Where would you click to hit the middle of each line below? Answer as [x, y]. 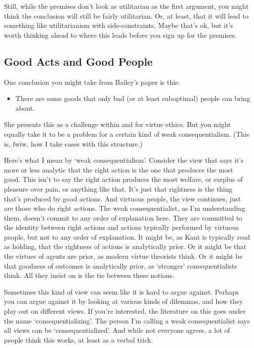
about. [25, 108]
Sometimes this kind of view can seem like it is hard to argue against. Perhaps [121, 291]
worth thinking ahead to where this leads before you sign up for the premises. [120, 35]
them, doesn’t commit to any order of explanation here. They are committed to [123, 217]
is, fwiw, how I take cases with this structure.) [73, 143]
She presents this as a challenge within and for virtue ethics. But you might [117, 124]
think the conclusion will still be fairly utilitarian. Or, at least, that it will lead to [126, 15]
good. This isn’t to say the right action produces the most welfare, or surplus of [124, 179]
